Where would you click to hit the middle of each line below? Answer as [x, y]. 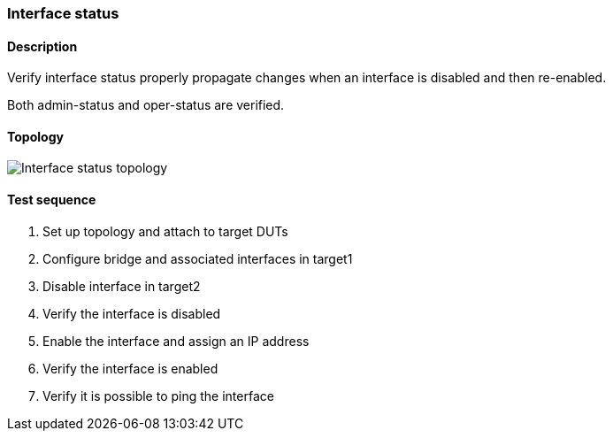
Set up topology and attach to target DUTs [165, 231]
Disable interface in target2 [122, 286]
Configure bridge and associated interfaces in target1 [198, 258]
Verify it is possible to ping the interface [158, 396]
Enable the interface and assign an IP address [176, 341]
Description [42, 46]
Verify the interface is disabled [132, 313]
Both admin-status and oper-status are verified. [146, 105]
